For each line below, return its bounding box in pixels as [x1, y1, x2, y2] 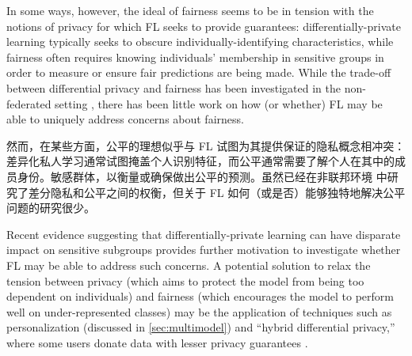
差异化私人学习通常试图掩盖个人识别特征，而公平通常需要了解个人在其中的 [6, 153, 395, 169]
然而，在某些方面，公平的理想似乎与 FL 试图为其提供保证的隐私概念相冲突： [6, 137, 406, 153]
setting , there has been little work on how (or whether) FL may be [55, 95, 383, 112]
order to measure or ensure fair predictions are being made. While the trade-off [6, 64, 391, 81]
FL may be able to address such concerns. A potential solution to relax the [6, 256, 371, 273]
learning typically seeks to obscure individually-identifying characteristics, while [6, 33, 394, 50]
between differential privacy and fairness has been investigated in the [6, 79, 341, 96]
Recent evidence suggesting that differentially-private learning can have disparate [6, 225, 401, 242]
